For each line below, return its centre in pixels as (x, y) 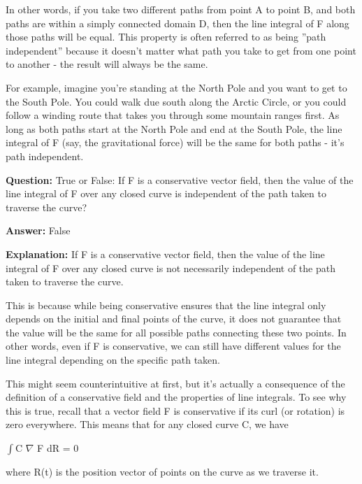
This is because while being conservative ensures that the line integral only (166, 305)
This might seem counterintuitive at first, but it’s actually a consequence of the (175, 383)
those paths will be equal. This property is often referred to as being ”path (166, 37)
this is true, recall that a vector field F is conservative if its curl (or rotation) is (175, 410)
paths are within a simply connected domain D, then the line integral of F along (178, 23)
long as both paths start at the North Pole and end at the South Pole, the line (174, 128)
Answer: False (38, 230)
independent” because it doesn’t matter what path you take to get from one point (181, 50)
